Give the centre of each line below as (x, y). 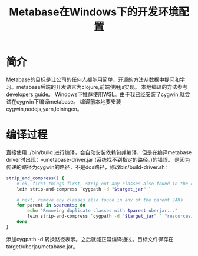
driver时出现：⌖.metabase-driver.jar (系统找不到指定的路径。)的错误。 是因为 (98, 159)
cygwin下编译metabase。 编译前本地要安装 (69, 101)
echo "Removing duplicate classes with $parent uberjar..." (103, 211)
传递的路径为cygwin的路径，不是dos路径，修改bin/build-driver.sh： (88, 167)
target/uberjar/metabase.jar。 (42, 246)
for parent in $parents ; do (51, 205)
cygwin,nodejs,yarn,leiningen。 (44, 109)
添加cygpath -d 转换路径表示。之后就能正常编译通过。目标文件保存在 (90, 239)
